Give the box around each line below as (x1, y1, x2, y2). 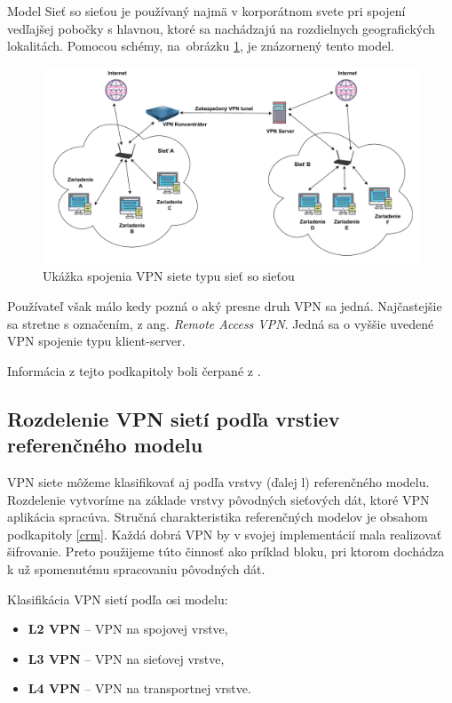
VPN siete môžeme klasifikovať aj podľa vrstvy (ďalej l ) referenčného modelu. (7, 473, 430, 491)
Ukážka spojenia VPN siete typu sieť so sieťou (43, 267, 295, 285)
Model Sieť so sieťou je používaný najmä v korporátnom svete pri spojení (7, 2, 406, 20)
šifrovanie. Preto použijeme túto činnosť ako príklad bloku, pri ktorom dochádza (7, 542, 445, 561)
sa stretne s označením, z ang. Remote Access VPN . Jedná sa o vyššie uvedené (7, 314, 434, 332)
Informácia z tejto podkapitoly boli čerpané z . (7, 361, 261, 379)
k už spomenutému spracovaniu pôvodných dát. (7, 560, 266, 579)
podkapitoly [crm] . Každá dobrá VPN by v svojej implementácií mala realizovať (7, 524, 442, 543)
